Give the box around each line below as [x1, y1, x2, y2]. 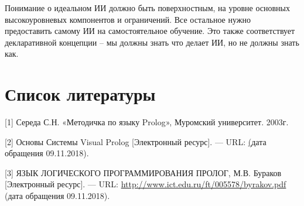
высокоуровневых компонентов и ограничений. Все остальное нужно [5, 13, 251, 25]
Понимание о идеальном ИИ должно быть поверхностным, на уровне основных [5, 2, 291, 13]
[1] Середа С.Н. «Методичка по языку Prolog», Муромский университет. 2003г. [5, 116, 289, 128]
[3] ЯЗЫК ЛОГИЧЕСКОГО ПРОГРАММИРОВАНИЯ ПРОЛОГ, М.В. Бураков [5, 166, 282, 178]
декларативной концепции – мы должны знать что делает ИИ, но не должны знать [5, 36, 299, 48]
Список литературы [5, 82, 156, 106]
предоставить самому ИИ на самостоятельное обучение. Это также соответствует [5, 25, 295, 37]
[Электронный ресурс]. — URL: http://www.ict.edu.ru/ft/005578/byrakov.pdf [5, 178, 286, 190]
